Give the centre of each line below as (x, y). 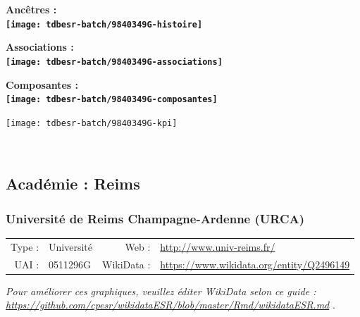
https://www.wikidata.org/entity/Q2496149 (255, 264)
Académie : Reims (73, 184)
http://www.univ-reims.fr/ (218, 246)
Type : (25, 246)
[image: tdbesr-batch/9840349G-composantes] (112, 100)
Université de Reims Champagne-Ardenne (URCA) (155, 218)
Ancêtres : (31, 9)
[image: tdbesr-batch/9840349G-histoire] (104, 24)
